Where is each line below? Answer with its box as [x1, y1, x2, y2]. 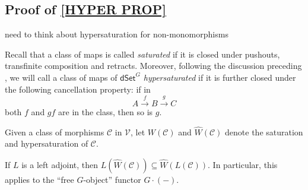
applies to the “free [5, 173, 74, 185]
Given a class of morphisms [5, 125, 104, 138]
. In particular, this [208, 158, 278, 170]
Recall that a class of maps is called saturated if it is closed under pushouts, [5, 47, 280, 60]
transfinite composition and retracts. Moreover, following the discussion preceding [5, 59, 302, 72]
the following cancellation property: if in [5, 83, 151, 95]
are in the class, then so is [58, 105, 153, 118]
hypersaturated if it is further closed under [143, 71, 296, 83]
